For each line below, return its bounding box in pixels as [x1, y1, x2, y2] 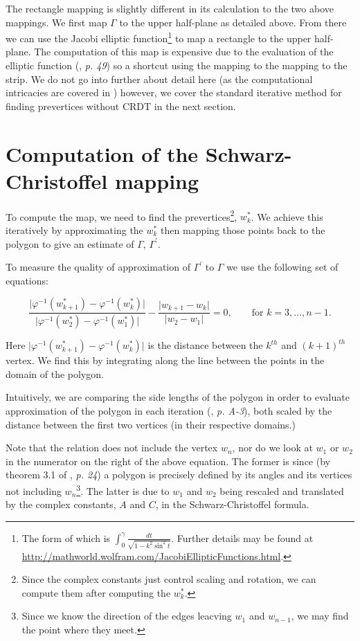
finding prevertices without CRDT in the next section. [6, 98, 236, 113]
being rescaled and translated [219, 483, 344, 498]
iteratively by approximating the [6, 222, 143, 237]
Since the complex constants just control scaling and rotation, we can [21, 572, 316, 586]
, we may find [291, 608, 349, 623]
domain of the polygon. [6, 366, 104, 381]
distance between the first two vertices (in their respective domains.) [6, 417, 296, 431]
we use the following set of [226, 260, 339, 274]
